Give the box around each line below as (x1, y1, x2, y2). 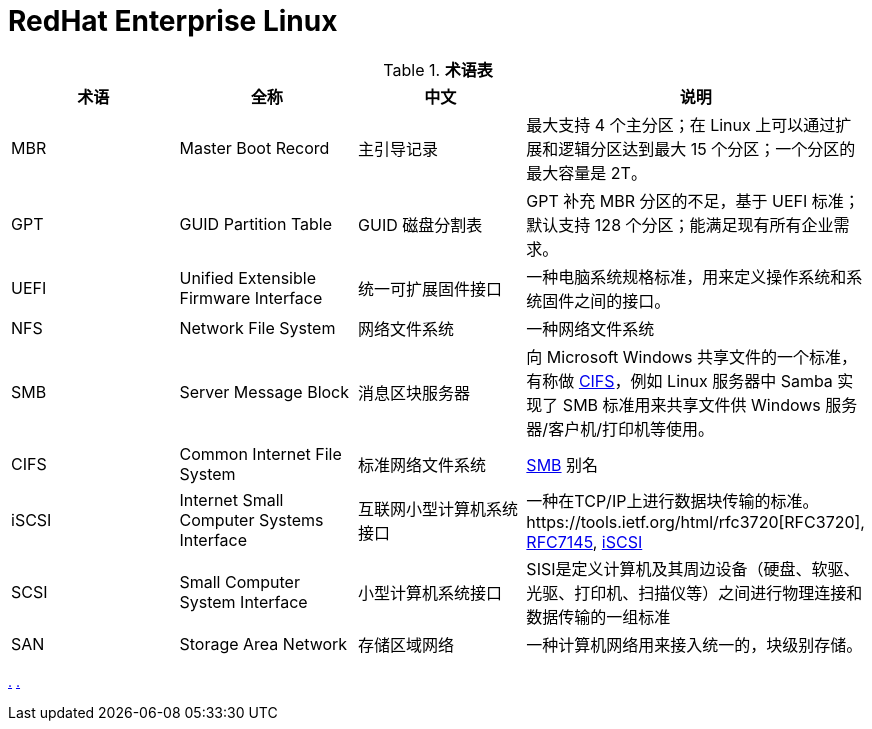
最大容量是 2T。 (526, 162, 647, 183)
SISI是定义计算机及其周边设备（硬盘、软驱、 (526, 558, 860, 579)
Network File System (179, 317, 336, 338)
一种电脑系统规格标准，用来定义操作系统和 (526, 266, 847, 287)
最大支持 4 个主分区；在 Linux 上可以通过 (526, 114, 836, 135)
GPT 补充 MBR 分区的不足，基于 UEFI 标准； (526, 190, 860, 211)
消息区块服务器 (358, 382, 471, 403)
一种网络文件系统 (526, 318, 655, 339)
